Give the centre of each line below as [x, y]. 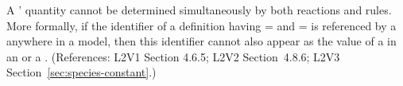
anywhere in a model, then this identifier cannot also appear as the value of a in [201, 41]
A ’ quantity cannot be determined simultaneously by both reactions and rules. [199, 10]
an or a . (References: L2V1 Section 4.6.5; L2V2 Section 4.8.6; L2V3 [173, 56]
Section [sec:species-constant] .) [81, 72]
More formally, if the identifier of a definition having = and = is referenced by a [201, 25]
